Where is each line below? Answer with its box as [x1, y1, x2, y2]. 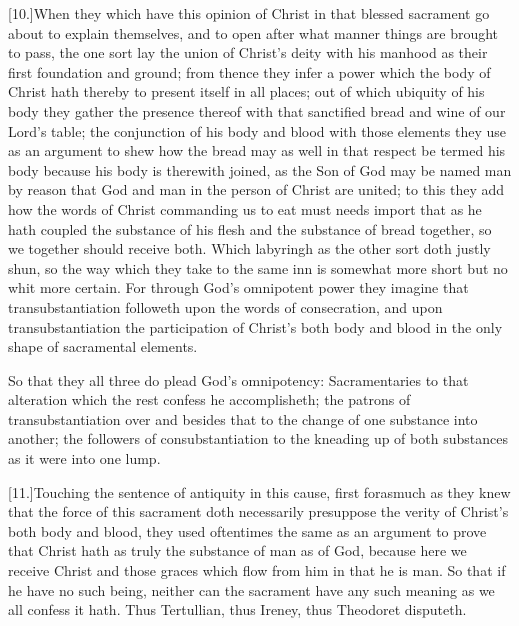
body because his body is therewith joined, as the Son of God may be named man [8, 159, 512, 180]
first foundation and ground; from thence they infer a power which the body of [8, 61, 491, 82]
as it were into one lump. [8, 448, 161, 469]
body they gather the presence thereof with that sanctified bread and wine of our [8, 100, 506, 121]
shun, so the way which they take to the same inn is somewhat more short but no [8, 257, 508, 278]
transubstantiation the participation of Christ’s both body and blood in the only [8, 316, 503, 337]
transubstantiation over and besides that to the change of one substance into [8, 408, 478, 429]
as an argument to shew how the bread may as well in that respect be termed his [8, 140, 506, 161]
